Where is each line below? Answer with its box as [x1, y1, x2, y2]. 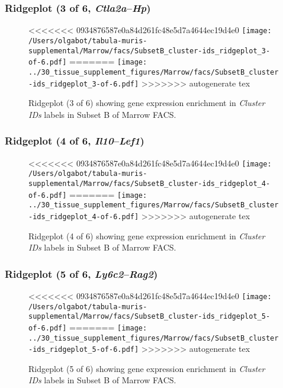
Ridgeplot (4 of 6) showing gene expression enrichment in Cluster [28, 229, 265, 242]
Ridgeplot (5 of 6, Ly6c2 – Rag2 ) [5, 266, 158, 281]
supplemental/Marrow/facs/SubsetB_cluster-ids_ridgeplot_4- [28, 179, 271, 188]
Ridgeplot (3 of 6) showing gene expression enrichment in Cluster [28, 97, 265, 109]
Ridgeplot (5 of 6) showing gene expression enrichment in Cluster [28, 362, 265, 374]
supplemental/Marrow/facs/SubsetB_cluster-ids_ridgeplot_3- [28, 46, 271, 55]
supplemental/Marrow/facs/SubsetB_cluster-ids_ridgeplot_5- [28, 312, 271, 321]
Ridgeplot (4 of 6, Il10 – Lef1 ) [5, 133, 144, 148]
